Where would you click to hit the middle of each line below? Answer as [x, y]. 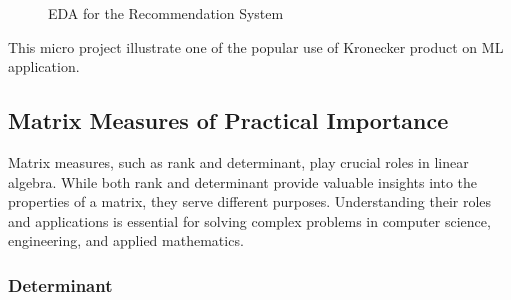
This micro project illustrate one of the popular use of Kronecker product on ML [256, 46]
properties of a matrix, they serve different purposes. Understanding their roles [250, 201]
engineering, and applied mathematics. [126, 240]
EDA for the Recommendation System [166, 13]
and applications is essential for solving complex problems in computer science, [249, 220]
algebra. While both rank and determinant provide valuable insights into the [242, 181]
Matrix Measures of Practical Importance [228, 120]
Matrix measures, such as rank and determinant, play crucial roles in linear [238, 161]
